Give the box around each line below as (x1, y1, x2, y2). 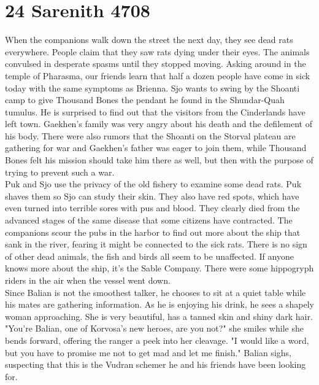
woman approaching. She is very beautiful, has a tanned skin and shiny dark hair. (5, 309, 313, 322)
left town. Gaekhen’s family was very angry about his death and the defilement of (5, 117, 312, 130)
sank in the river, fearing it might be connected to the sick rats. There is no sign (5, 238, 307, 251)
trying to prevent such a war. (5, 165, 115, 178)
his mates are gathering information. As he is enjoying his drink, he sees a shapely (5, 298, 314, 311)
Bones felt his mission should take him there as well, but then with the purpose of (5, 154, 313, 166)
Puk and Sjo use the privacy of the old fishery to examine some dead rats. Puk (5, 177, 302, 190)
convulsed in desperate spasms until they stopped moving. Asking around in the (5, 57, 306, 70)
